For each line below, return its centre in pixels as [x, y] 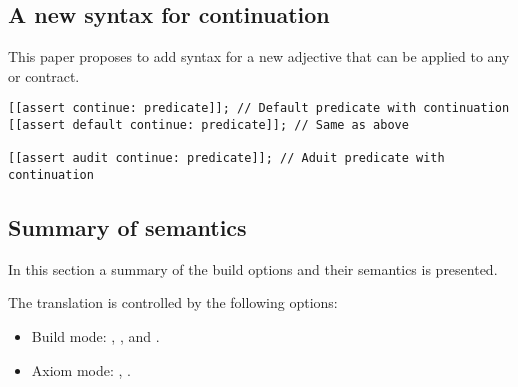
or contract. [44, 75]
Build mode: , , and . [95, 336]
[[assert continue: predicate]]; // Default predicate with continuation [259, 108]
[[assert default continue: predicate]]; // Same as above [208, 125]
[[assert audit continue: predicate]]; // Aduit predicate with [226, 158]
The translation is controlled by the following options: [173, 302]
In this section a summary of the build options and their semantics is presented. [253, 268]
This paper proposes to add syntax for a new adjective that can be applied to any [259, 56]
